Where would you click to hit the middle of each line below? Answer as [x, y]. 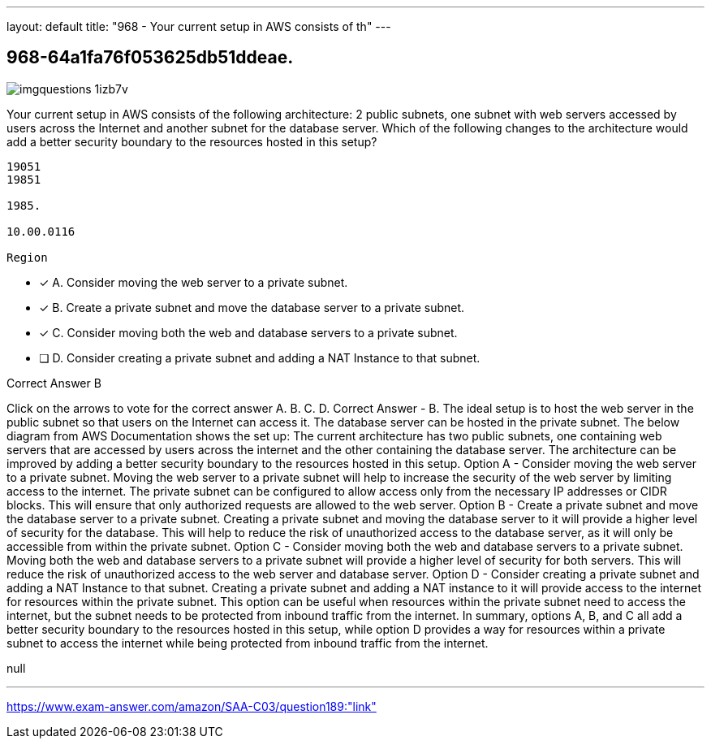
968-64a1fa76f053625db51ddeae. [150, 58]
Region [27, 257]
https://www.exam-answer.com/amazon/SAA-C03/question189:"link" [192, 706]
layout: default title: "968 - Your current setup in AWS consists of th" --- [199, 26]
